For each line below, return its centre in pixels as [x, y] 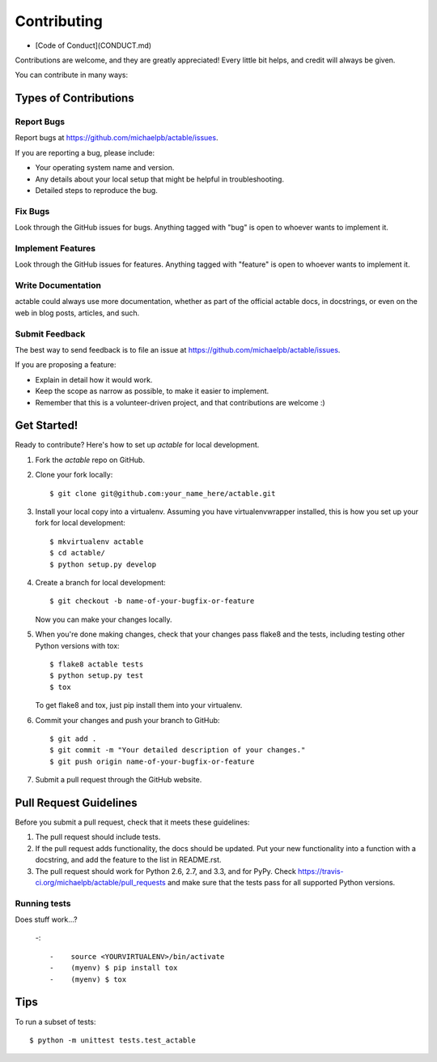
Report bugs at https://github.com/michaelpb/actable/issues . [117, 138]
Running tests [43, 903]
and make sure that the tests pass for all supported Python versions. [281, 882]
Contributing [59, 21]
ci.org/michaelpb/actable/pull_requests [100, 882]
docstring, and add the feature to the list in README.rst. [128, 860]
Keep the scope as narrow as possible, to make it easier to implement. [152, 391]
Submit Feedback [50, 334]
